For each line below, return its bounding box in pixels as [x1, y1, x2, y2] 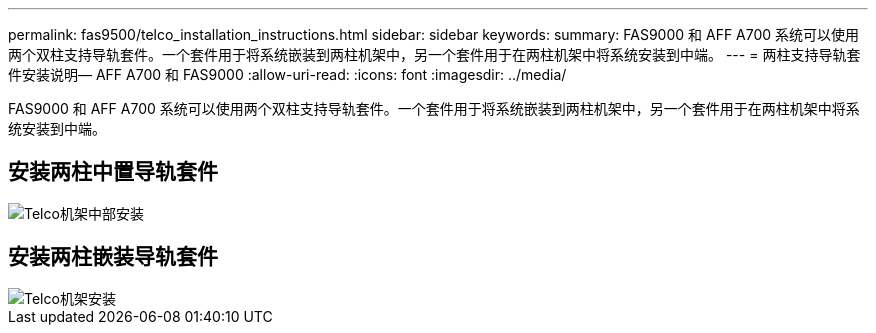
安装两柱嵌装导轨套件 [8, 244, 218, 270]
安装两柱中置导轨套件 [8, 159, 218, 185]
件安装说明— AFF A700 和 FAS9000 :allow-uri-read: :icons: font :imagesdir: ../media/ [8, 66, 567, 83]
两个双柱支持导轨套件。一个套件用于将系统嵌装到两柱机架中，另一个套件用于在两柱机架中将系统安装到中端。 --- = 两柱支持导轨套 [8, 46, 861, 63]
